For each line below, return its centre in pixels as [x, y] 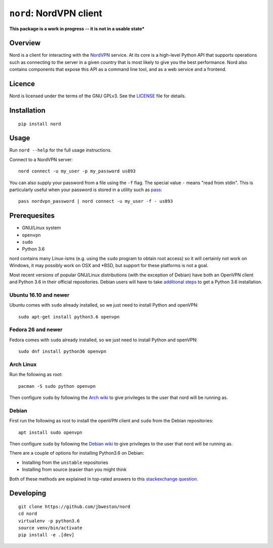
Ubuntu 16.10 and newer [39, 295]
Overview [25, 43]
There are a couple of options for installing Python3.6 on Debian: [77, 453]
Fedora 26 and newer [36, 330]
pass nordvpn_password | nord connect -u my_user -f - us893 [96, 201]
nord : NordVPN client [56, 13]
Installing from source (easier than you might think [74, 469]
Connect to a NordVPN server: [41, 159]
